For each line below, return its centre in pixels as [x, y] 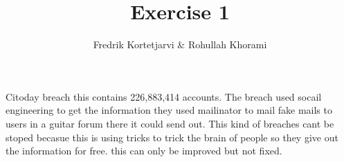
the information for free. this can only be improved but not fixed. [144, 151]
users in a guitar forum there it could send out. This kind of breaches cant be [170, 123]
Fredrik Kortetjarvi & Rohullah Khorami [180, 44]
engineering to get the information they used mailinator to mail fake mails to [169, 110]
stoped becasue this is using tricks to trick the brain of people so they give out [172, 137]
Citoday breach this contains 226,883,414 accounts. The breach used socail [164, 96]
